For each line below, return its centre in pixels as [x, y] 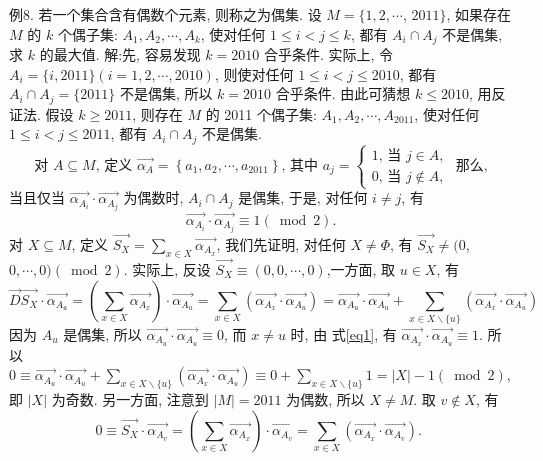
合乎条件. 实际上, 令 [328, 54]
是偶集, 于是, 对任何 [303, 197]
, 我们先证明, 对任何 [281, 243]
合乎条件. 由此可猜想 [343, 93]
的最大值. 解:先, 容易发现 [120, 54]
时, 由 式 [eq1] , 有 [343, 333]
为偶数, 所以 [325, 399]
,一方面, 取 [361, 268]
